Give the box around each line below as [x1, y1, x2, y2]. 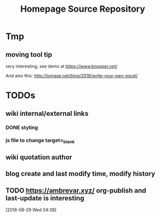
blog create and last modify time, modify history [5, 170, 156, 178]
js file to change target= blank [5, 137, 75, 145]
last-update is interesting [5, 194, 85, 202]
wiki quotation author [5, 153, 72, 162]
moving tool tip [5, 50, 52, 59]
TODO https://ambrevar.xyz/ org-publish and [5, 186, 146, 195]
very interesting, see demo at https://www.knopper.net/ [5, 64, 118, 69]
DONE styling [5, 124, 38, 130]
